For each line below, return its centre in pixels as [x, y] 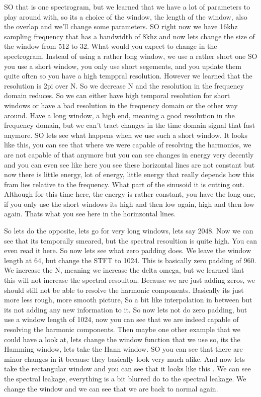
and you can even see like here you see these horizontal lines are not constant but [129, 164]
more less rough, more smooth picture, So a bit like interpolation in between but [128, 300]
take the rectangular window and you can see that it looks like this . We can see [127, 369]
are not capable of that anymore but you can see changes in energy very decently [129, 154]
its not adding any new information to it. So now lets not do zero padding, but [126, 309]
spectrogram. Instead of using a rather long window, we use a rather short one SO [131, 56]
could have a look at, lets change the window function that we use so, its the [122, 339]
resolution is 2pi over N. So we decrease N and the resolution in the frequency [124, 85]
